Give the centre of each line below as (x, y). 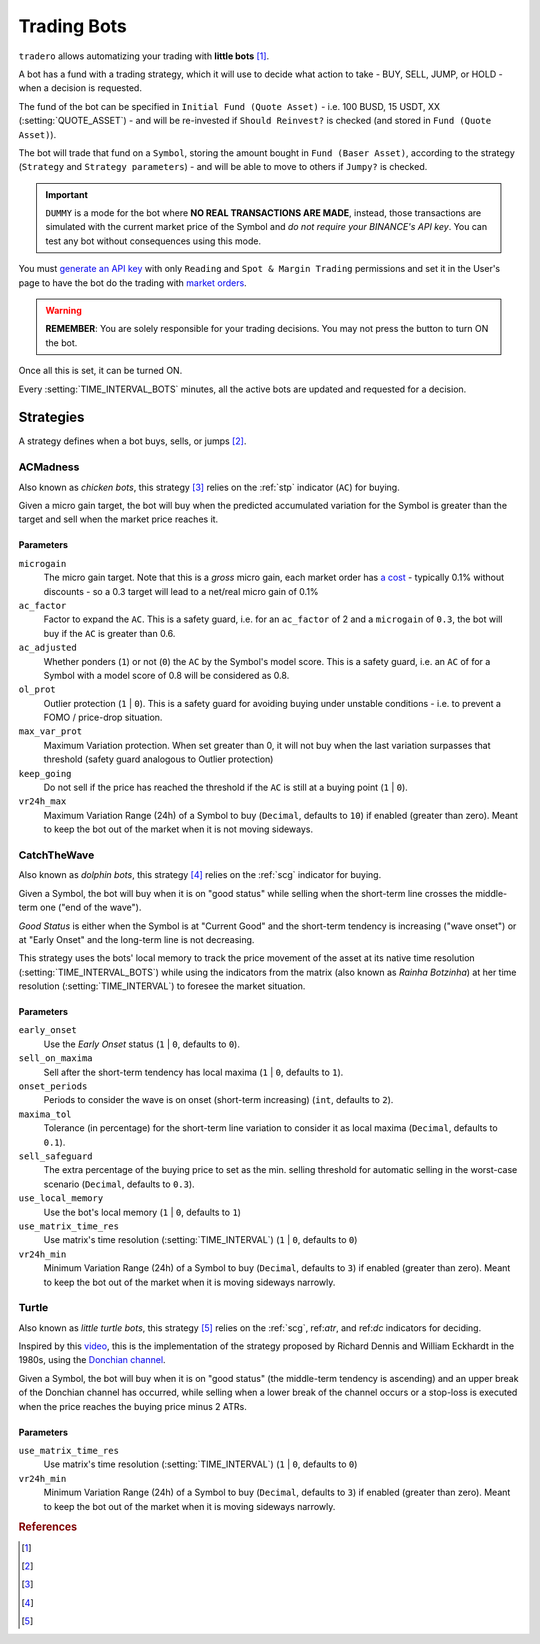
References (48, 1527)
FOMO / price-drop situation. (103, 717)
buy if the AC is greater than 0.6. (109, 633)
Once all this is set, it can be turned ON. (100, 371)
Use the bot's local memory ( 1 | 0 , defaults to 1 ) (142, 1212)
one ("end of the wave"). (91, 907)
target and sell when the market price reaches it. (118, 519)
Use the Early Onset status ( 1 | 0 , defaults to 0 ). (141, 1044)
